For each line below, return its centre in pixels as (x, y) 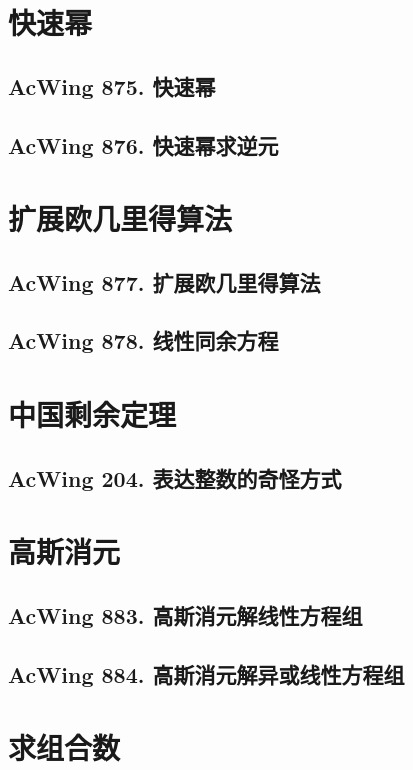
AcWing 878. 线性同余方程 (143, 340)
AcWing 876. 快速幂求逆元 (143, 144)
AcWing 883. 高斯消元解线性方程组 (185, 614)
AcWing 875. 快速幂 (112, 85)
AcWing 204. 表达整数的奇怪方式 (175, 477)
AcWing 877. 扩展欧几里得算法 (164, 281)
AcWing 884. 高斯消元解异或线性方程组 (206, 673)
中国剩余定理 (92, 414)
